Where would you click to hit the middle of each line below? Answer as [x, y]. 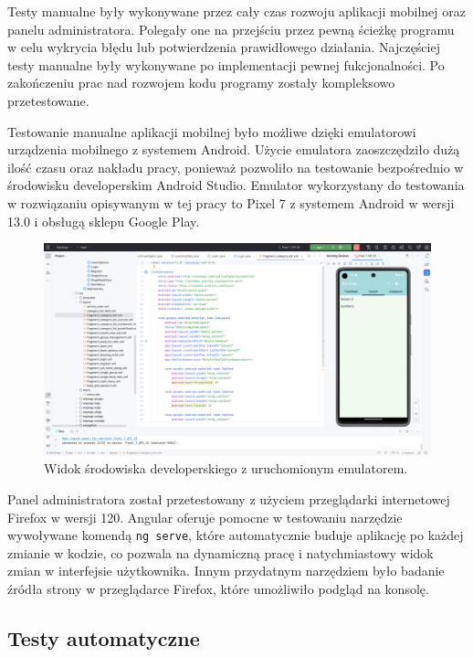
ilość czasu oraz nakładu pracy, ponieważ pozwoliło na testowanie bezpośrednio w [236, 167]
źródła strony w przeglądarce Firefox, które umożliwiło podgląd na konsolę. [218, 589]
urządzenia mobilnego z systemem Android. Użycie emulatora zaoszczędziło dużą [234, 149]
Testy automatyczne [104, 638]
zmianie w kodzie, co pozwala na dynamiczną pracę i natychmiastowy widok [221, 552]
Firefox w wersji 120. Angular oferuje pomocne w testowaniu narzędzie [205, 517]
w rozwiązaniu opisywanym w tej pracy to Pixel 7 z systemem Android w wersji [231, 202]
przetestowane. [48, 100]
